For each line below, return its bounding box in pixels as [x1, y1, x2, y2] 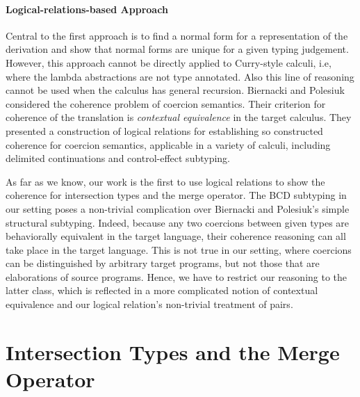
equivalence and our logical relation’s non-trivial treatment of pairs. [6, 297, 293, 311]
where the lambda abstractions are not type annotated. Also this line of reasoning [6, 69, 354, 83]
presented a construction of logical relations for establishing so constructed [6, 123, 323, 138]
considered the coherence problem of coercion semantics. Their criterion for [6, 96, 326, 111]
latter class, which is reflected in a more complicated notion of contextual [6, 283, 318, 298]
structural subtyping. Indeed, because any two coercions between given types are [6, 215, 350, 229]
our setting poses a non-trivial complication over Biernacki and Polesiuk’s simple [6, 201, 350, 216]
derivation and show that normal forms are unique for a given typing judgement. [6, 42, 349, 56]
